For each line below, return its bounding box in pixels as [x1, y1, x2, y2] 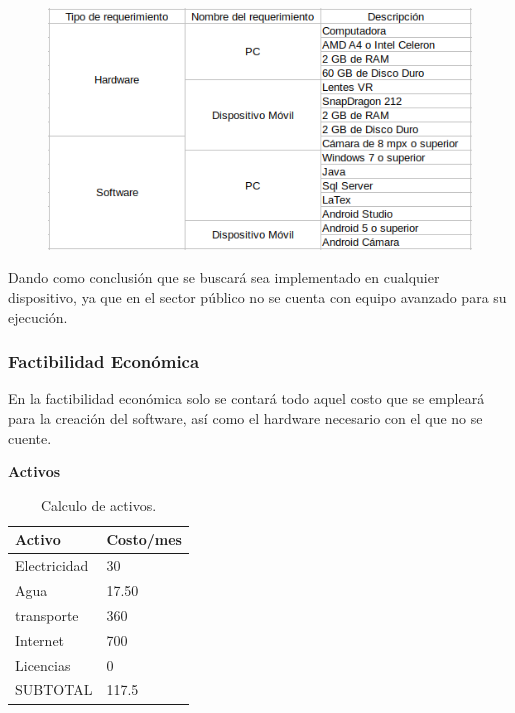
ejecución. [8, 306, 68, 327]
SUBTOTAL [15, 679, 93, 700]
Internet [15, 629, 65, 650]
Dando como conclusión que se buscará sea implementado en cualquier [8, 267, 440, 288]
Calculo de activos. [40, 494, 157, 515]
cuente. [8, 427, 52, 448]
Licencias [15, 654, 71, 675]
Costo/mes [106, 529, 182, 550]
